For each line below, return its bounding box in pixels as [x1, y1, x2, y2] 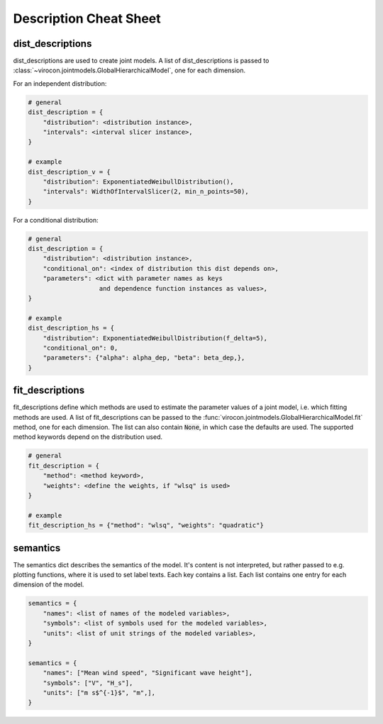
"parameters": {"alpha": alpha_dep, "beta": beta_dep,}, [43, 354, 245, 362]
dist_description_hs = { [28, 324, 115, 333]
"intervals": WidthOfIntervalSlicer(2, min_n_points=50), [43, 188, 249, 196]
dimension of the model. [13, 580, 84, 589]
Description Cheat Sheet [13, 11, 161, 26]
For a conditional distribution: [13, 216, 99, 224]
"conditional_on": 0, [43, 344, 118, 352]
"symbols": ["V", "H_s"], [43, 679, 133, 687]
